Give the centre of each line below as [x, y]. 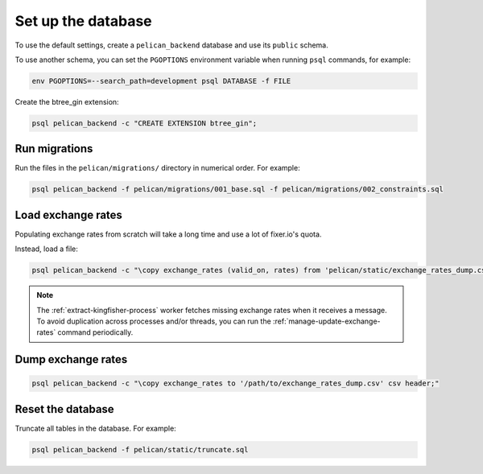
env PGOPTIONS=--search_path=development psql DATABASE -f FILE [161, 81]
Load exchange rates [68, 214]
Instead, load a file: [46, 249]
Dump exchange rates [71, 359]
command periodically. [95, 332]
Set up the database [83, 21]
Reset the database [64, 409]
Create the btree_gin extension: [67, 101]
